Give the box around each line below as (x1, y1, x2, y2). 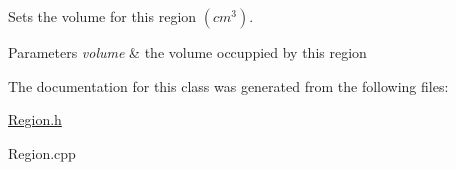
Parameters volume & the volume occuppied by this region (8, 42, 367, 62)
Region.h (8, 109, 62, 130)
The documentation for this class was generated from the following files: (8, 75, 449, 96)
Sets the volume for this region (8, 6, 197, 26)
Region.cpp (8, 142, 76, 163)
